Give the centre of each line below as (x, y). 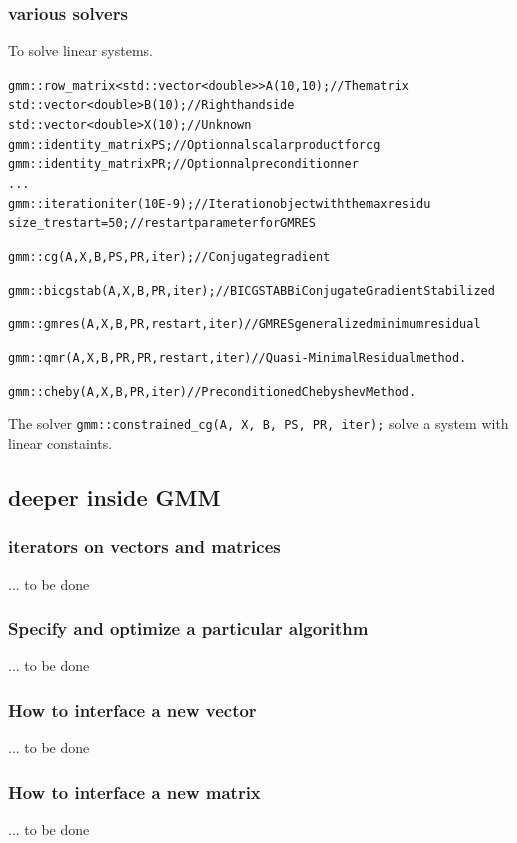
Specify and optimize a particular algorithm (188, 628)
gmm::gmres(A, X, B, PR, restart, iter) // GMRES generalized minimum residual (244, 324)
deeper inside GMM (114, 496)
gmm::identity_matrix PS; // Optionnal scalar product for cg (194, 144)
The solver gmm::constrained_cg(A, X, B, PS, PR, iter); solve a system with (258, 423)
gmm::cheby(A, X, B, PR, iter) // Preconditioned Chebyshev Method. (212, 391)
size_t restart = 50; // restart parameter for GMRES (162, 223)
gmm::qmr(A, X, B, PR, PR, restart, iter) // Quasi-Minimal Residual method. (237, 358)
